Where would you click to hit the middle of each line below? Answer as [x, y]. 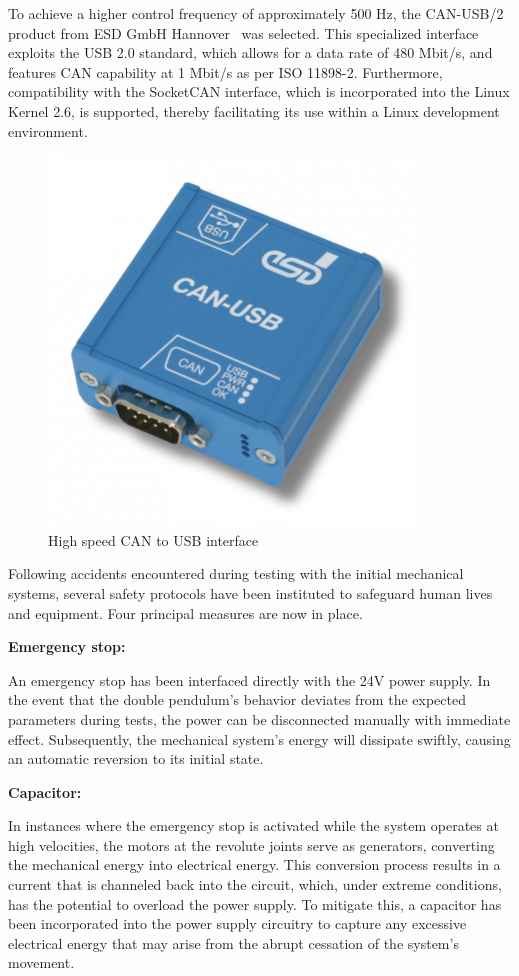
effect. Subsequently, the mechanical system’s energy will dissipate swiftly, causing [259, 738]
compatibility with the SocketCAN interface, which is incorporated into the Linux [259, 91]
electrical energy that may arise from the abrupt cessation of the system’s [233, 942]
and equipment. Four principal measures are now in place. [185, 612]
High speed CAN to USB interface [153, 539]
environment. [48, 130]
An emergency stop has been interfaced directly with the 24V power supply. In [249, 679]
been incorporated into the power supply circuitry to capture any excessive [237, 923]
